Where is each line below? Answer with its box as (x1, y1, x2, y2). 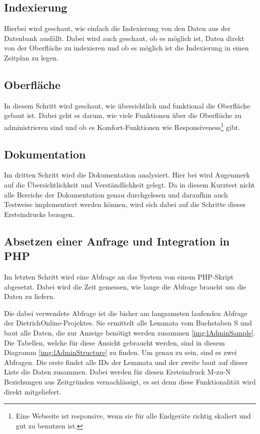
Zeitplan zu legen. (4, 52, 58, 62)
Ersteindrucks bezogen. (4, 208, 74, 219)
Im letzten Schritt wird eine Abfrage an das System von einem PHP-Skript (4, 271, 234, 281)
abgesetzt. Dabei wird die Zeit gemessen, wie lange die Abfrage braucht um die (4, 281, 246, 291)
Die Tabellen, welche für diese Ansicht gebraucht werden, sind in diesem (4, 337, 225, 347)
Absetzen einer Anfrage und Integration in (4, 233, 230, 248)
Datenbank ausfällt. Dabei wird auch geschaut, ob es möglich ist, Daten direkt (4, 32, 244, 43)
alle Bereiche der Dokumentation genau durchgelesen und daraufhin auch (4, 189, 228, 199)
